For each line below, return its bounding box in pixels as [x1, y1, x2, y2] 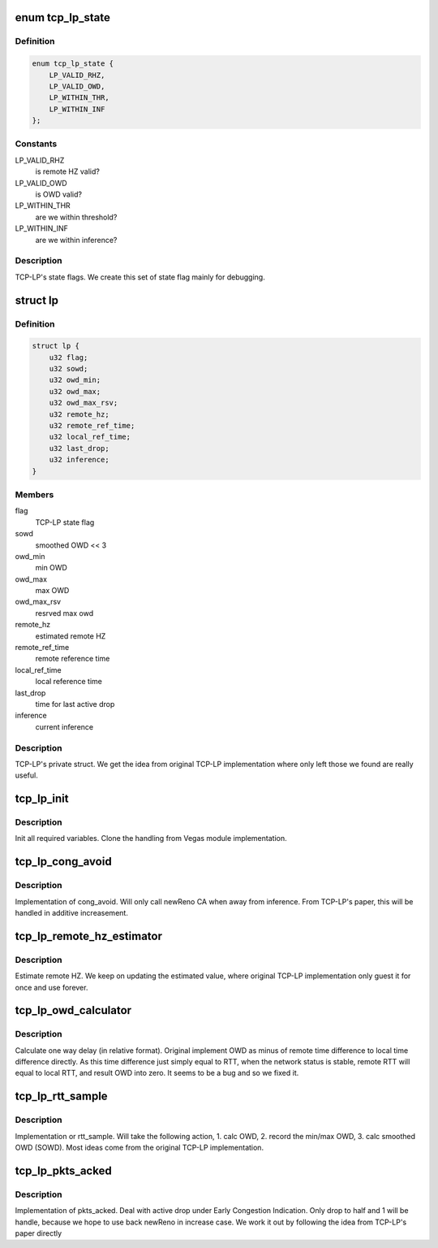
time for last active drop [35, 699, 115, 708]
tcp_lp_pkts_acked [15, 1163, 113, 1177]
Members [15, 488, 54, 500]
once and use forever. [15, 982, 88, 992]
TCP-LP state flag [35, 517, 95, 527]
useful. [15, 770, 38, 780]
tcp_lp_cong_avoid [15, 855, 113, 869]
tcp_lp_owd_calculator [15, 1003, 132, 1017]
